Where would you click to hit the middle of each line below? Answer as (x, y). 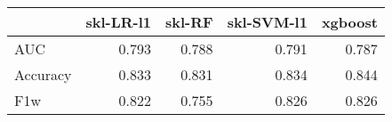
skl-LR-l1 (119, 22)
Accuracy (43, 74)
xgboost (349, 22)
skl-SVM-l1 (267, 22)
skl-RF (189, 22)
